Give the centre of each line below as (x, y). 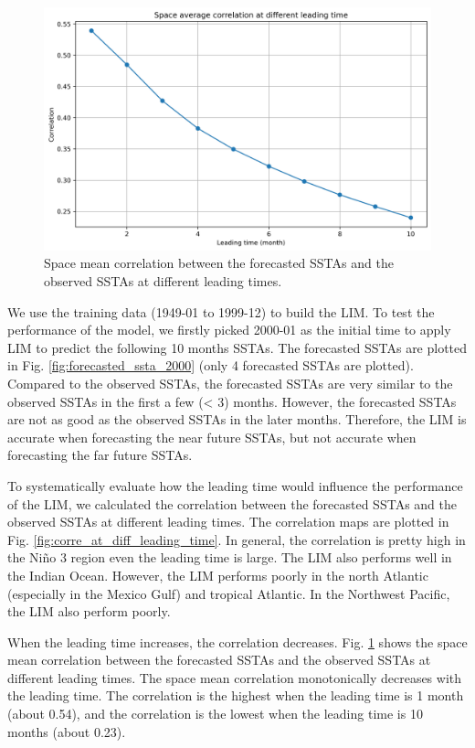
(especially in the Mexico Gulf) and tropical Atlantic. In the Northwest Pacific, (229, 593)
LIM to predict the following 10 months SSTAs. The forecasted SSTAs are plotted (237, 347)
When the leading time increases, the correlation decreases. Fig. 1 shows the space (237, 641)
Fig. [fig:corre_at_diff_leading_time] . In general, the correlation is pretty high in (237, 539)
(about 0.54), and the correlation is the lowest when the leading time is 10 (215, 714)
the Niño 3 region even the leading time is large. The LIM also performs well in (230, 557)
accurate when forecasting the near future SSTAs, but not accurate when (212, 437)
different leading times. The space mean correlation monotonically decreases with (235, 677)
